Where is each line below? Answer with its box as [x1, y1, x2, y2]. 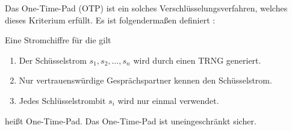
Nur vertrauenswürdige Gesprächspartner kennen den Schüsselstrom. [19, 74, 272, 87]
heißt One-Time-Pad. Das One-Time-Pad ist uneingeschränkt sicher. [5, 114, 256, 127]
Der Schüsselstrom [19, 53, 87, 66]
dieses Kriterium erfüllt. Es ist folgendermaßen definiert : [5, 13, 216, 26]
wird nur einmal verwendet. [117, 94, 219, 106]
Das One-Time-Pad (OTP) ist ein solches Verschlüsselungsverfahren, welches [5, 2, 288, 14]
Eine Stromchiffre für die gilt [5, 34, 111, 46]
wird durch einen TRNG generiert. [133, 53, 261, 66]
